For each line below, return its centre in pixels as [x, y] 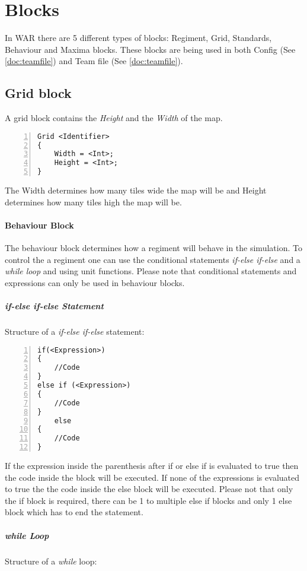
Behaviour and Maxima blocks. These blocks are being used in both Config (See [150, 49]
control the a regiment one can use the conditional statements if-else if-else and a [153, 259]
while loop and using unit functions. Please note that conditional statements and [151, 271]
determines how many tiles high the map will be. [93, 202]
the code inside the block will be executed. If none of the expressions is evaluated [152, 477]
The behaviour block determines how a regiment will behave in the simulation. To [153, 248]
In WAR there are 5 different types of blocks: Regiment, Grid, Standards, [138, 38]
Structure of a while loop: [51, 561]
